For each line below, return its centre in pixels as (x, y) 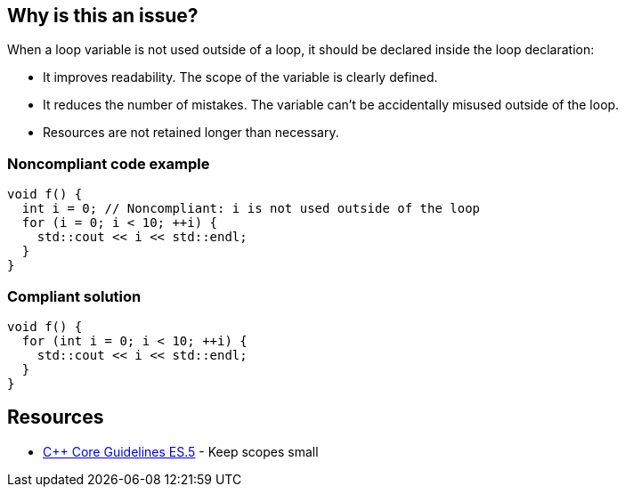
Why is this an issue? (103, 16)
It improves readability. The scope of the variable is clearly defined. (240, 77)
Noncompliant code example (109, 163)
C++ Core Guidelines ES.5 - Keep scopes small (181, 451)
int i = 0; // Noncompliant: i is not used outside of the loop (251, 209)
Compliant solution (74, 296)
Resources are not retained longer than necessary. (191, 133)
